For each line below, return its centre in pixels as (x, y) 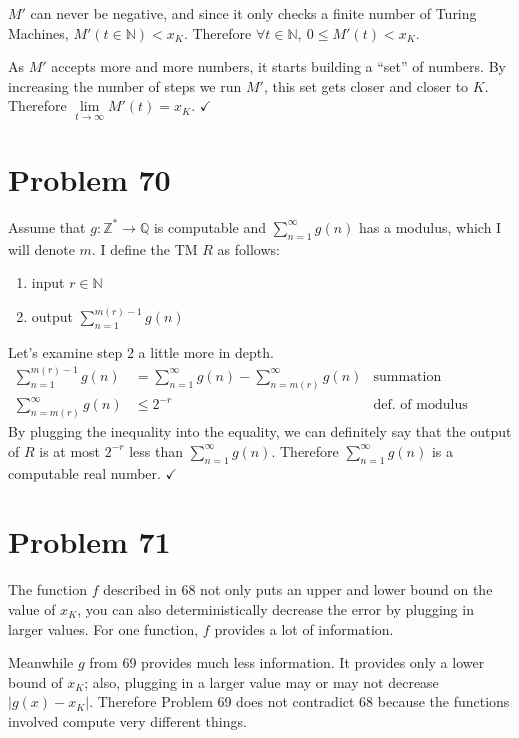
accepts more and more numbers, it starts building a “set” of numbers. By (278, 66)
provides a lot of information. (304, 628)
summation (407, 376)
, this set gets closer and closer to (366, 85)
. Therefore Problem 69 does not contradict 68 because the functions (299, 701)
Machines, (38, 32)
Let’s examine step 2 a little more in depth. (141, 351)
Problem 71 (89, 541)
